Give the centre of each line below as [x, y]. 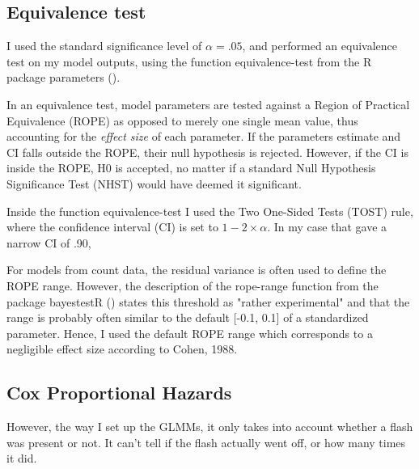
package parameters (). [63, 77]
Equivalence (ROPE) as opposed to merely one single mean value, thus [182, 120]
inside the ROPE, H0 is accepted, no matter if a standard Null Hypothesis [191, 168]
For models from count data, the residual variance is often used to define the [197, 270]
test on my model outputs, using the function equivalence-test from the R [189, 61]
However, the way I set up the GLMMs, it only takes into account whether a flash [210, 427]
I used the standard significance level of [104, 46]
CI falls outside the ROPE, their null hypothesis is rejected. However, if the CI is [207, 152]
